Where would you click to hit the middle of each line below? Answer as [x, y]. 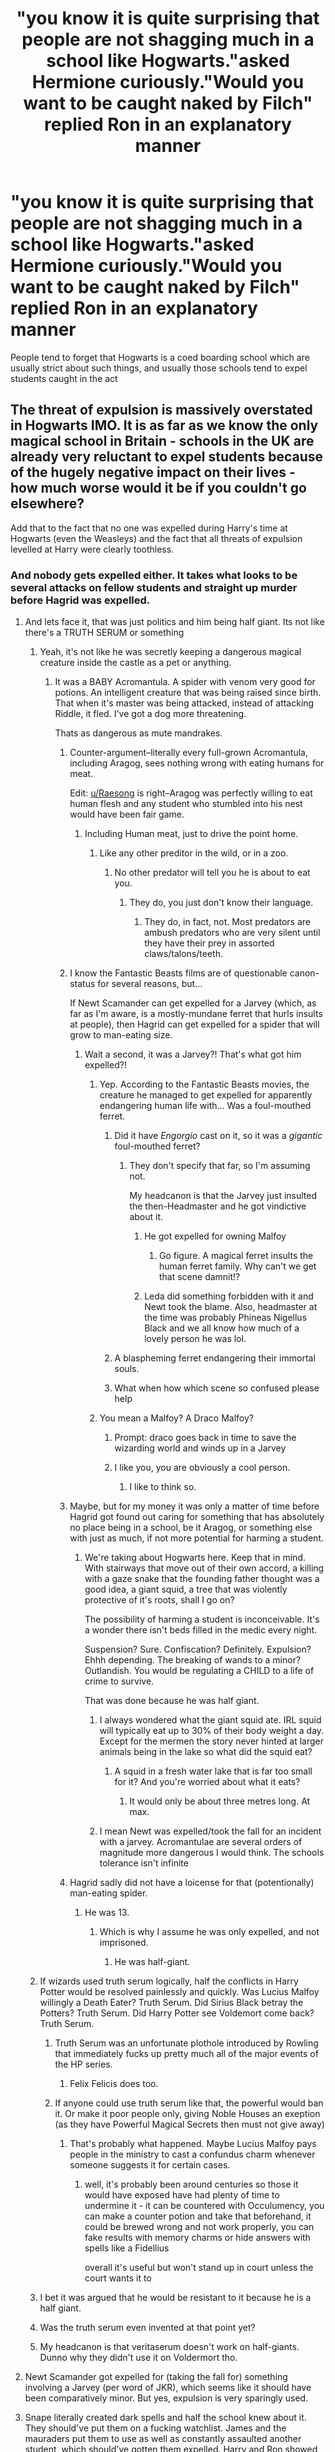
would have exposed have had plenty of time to [182, 2195]
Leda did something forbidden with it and [229, 1296]
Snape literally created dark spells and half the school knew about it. [165, 2418]
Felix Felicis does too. [114, 2084]
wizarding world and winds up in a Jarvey [200, 1448]
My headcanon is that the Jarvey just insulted [223, 1196]
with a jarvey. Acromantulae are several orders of [201, 1842]
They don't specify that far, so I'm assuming [220, 1166]
